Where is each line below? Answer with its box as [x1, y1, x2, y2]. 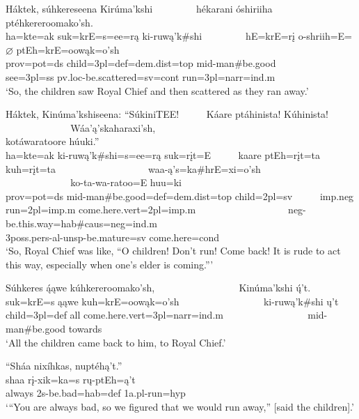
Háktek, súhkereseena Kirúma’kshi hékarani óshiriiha [6, 1, 273, 15]
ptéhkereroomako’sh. [6, 15, 93, 29]
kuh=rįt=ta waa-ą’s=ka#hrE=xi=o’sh [6, 161, 261, 176]
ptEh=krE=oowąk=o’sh [16, 42, 120, 56]
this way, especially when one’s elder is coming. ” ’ [6, 257, 214, 271]
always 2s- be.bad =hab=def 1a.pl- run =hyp [6, 386, 186, 400]
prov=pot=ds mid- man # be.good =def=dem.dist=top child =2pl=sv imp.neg [6, 188, 354, 203]
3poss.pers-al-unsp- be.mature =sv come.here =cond [6, 229, 219, 244]
